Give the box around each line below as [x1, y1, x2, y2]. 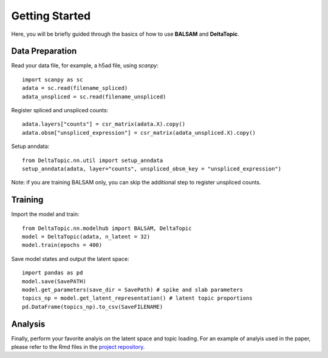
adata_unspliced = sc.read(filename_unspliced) [22, 93, 166, 100]
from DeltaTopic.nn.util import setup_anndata [22, 157, 163, 164]
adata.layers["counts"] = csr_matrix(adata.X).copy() [22, 121, 185, 127]
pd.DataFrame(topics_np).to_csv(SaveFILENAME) [22, 303, 163, 310]
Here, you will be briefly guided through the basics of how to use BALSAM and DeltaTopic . [11, 30, 239, 38]
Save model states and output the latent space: [11, 255, 129, 262]
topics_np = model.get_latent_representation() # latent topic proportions [22, 295, 253, 302]
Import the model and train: [11, 211, 80, 218]
